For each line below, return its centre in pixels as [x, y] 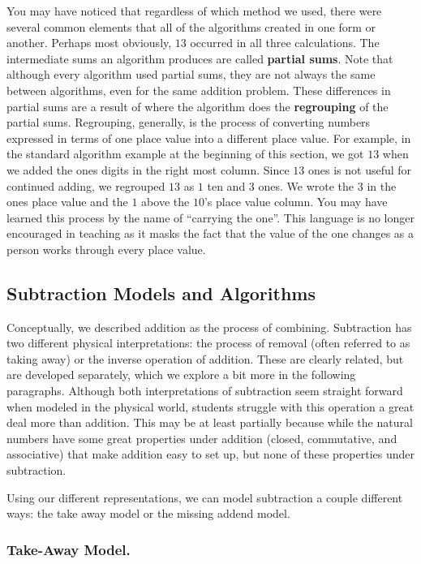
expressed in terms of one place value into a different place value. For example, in [209, 138]
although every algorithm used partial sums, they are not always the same [191, 74]
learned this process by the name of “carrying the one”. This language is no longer [211, 217]
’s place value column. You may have [296, 202]
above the [165, 202]
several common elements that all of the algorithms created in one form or [191, 26]
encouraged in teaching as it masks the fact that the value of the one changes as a [210, 233]
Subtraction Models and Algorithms [161, 293]
